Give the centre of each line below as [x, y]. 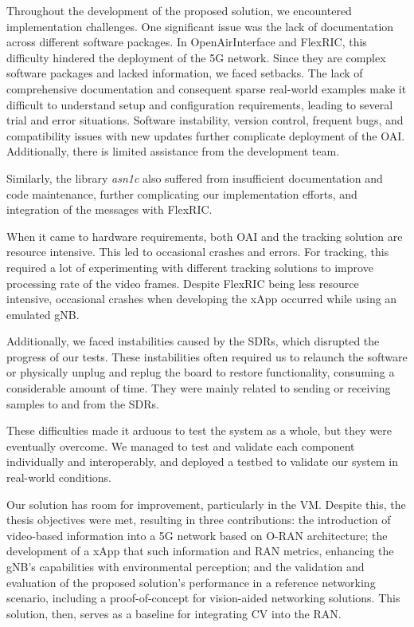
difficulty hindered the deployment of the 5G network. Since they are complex [196, 57]
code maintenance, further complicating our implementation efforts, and [182, 193]
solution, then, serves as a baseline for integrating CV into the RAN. [174, 613]
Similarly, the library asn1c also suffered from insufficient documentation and [195, 177]
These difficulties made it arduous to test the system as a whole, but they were [199, 430]
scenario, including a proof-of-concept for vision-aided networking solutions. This [203, 598]
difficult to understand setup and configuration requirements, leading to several [200, 104]
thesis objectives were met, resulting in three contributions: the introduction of [199, 520]
